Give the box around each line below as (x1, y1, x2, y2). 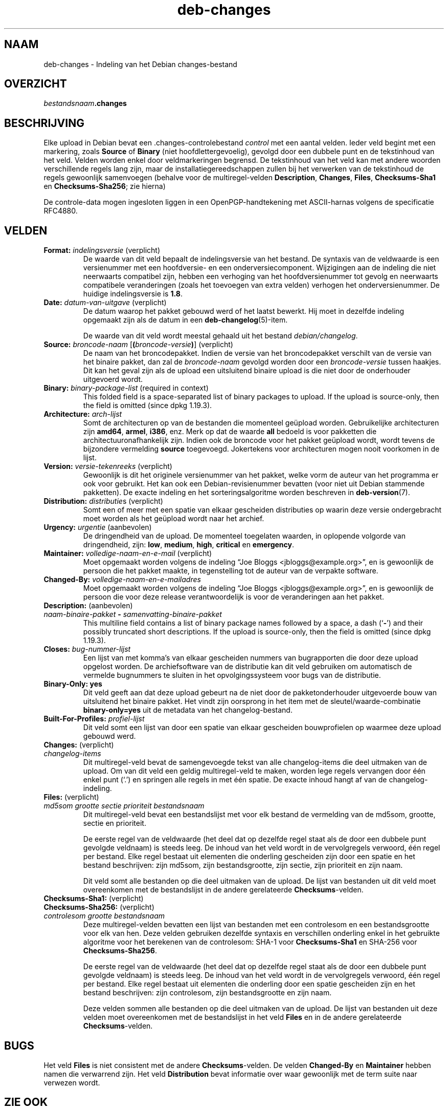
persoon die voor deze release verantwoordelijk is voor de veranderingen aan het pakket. (83, 592, 384, 602)
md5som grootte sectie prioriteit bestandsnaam (43, 801, 205, 810)
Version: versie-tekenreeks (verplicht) (43, 462, 172, 471)
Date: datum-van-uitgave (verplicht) (43, 298, 167, 307)
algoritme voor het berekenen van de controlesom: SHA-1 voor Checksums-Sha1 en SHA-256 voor (83, 937, 417, 947)
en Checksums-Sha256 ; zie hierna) (43, 182, 166, 191)
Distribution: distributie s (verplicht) (43, 497, 163, 506)
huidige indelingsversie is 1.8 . (83, 289, 183, 298)
